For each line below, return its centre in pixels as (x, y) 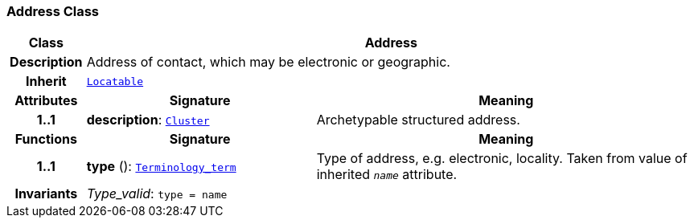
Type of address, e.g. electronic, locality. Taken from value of (502, 159)
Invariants (46, 194)
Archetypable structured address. (418, 120)
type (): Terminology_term (161, 167)
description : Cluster (148, 120)
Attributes (46, 101)
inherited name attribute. (387, 175)
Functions (46, 139)
